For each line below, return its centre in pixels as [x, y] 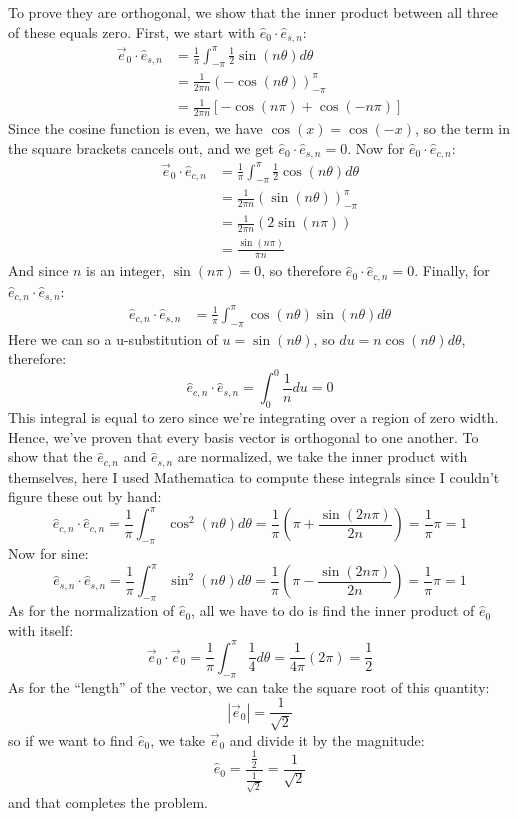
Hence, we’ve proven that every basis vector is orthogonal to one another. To [243, 436]
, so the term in [463, 128]
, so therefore [301, 270]
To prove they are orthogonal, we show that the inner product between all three [253, 12]
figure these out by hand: [85, 496]
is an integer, [126, 270]
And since [38, 270]
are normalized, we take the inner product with [322, 456]
